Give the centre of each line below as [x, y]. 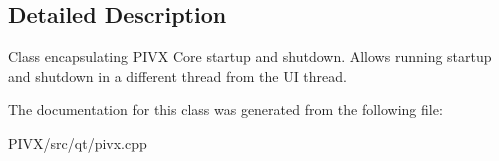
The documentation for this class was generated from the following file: [225, 109]
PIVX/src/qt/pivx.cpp [77, 142]
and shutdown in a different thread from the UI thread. [177, 75]
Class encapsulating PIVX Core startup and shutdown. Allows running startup [250, 56]
